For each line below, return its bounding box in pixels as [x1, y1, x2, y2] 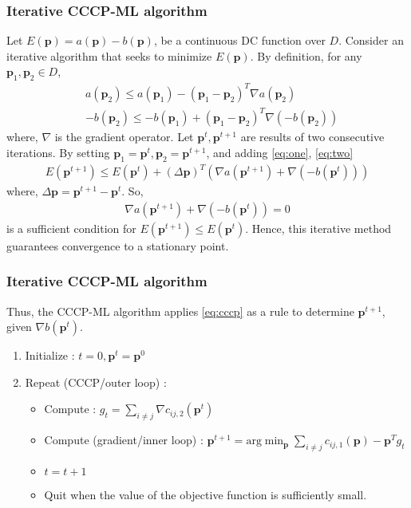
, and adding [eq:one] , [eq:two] [206, 144, 354, 160]
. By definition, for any [250, 47, 362, 64]
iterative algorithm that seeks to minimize [6, 47, 212, 64]
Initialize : [25, 347, 75, 364]
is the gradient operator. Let [54, 128, 194, 145]
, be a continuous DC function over [153, 32, 326, 49]
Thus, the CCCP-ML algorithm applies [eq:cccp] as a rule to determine [6, 302, 354, 319]
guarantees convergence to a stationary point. [6, 237, 229, 254]
